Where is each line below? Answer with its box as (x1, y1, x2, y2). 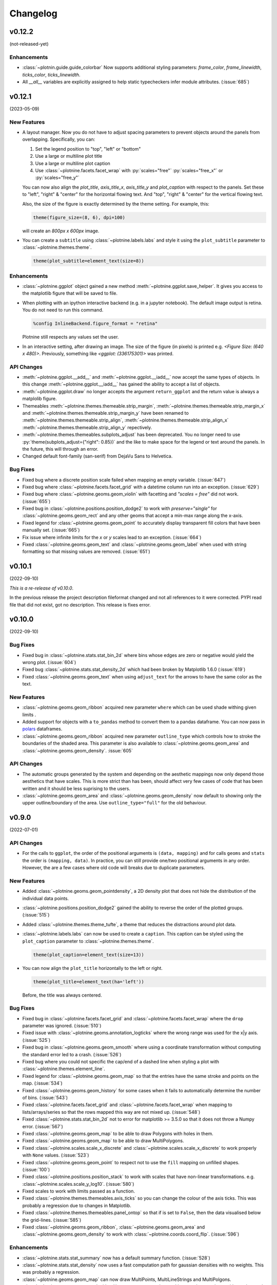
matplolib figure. (22, 396, 57, 402)
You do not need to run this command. (22, 307, 104, 313)
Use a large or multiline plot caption (35, 160, 110, 167)
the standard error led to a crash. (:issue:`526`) (22, 1051, 122, 1057)
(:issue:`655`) (22, 498, 51, 504)
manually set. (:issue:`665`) (22, 527, 80, 533)
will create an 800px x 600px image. (22, 228, 100, 234)
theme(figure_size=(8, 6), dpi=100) (33, 214, 126, 221)
